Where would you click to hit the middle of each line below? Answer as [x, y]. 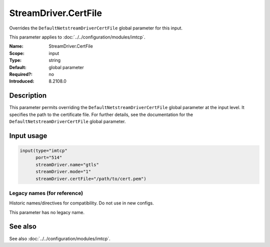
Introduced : [22, 81]
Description [28, 96]
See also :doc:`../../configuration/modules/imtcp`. [60, 238]
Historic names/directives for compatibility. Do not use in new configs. [82, 203]
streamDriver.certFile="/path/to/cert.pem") [91, 178]
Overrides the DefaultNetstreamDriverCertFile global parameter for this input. [96, 28]
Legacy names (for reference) [46, 193]
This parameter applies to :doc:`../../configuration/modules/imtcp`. [77, 37]
